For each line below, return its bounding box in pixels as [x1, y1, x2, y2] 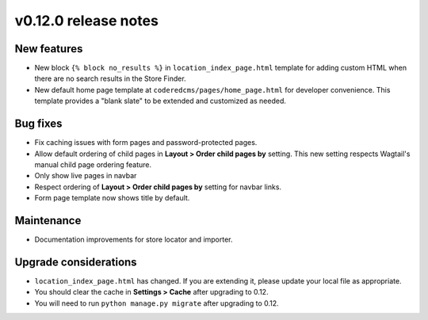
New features [14, 42, 83, 55]
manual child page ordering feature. [34, 159, 152, 170]
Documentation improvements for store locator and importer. [34, 234, 233, 244]
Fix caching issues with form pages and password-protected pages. [34, 138, 258, 147]
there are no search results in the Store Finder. [34, 74, 186, 83]
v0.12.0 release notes [14, 12, 159, 29]
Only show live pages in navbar [34, 171, 137, 181]
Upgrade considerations [14, 255, 138, 269]
